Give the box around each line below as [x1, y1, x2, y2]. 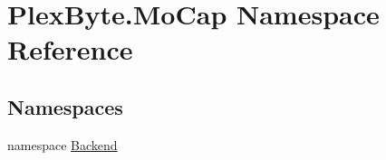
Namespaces [7, 92, 123, 120]
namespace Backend [7, 135, 118, 154]
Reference [7, 31, 133, 68]
